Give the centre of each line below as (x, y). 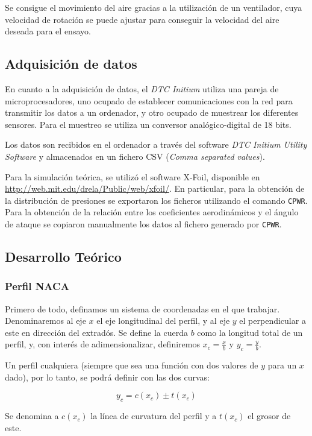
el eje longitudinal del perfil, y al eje (163, 321)
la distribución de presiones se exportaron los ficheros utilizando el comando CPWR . (156, 200)
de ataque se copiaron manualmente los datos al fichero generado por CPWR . (143, 223)
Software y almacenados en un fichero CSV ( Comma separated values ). (135, 156)
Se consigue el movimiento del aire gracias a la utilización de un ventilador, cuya (154, 7)
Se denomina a (32, 416)
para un (282, 365)
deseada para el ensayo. (48, 31)
